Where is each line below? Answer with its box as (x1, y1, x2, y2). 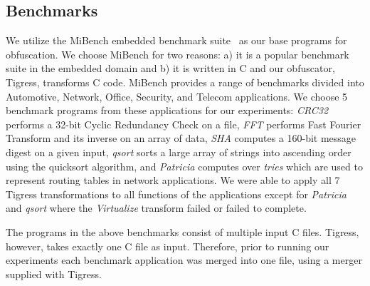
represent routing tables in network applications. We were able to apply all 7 (6, 173, 340, 188)
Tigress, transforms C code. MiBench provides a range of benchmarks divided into (6, 74, 364, 89)
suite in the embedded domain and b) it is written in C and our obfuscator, (6, 61, 335, 76)
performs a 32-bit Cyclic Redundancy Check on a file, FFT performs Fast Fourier (6, 116, 361, 131)
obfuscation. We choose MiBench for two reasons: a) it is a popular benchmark (6, 46, 349, 61)
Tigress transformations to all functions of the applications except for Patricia (6, 186, 347, 201)
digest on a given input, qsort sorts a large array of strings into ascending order (6, 144, 351, 159)
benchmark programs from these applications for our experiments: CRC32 (6, 103, 329, 118)
